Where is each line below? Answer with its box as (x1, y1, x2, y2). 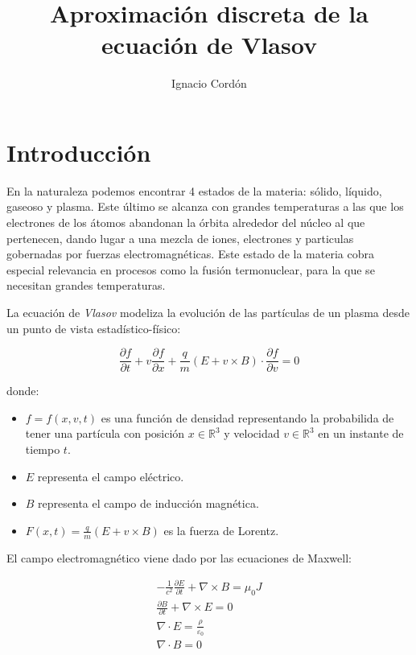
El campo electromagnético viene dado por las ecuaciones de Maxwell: (6, 549, 352, 566)
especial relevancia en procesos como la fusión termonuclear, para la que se (6, 261, 375, 278)
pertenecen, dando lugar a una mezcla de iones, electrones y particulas (6, 229, 354, 246)
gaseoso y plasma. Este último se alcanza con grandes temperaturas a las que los (6, 198, 404, 215)
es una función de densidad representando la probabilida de (101, 409, 394, 426)
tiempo (25, 441, 60, 458)
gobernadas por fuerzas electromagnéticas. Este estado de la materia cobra (6, 245, 374, 262)
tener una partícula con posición (25, 425, 185, 442)
